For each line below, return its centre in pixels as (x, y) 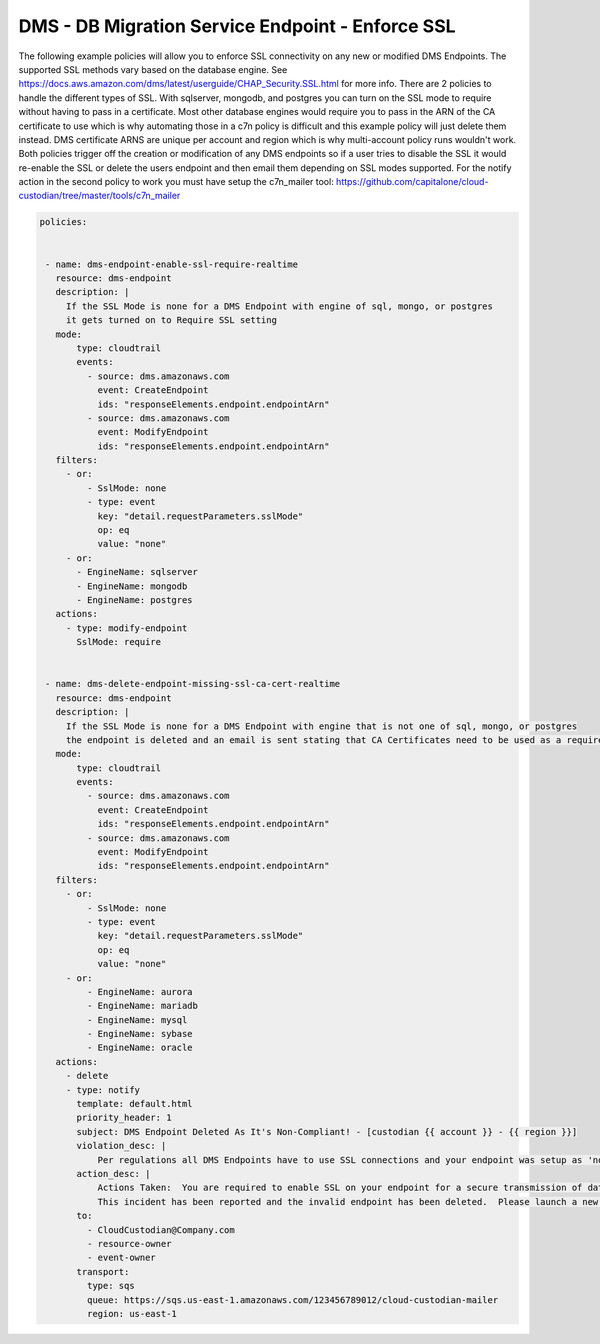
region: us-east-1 (131, 1313)
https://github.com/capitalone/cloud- (412, 182)
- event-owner (121, 1258)
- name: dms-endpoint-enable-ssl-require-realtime (172, 264)
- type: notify (102, 1089)
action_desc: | (113, 1173)
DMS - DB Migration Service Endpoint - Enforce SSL (237, 26)
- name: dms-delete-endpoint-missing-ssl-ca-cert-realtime (193, 684)
